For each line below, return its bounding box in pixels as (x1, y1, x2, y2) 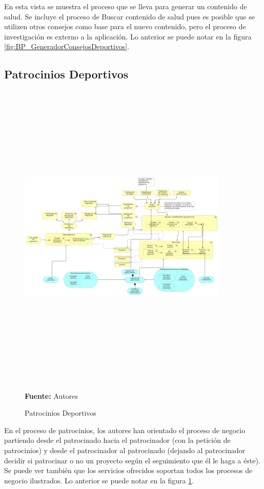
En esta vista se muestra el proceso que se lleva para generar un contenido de (4, 1, 247, 11)
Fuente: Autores (25, 390, 78, 401)
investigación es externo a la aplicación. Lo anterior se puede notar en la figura (4, 31, 252, 42)
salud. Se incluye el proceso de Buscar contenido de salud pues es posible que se (4, 11, 255, 22)
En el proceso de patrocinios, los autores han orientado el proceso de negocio (4, 424, 246, 435)
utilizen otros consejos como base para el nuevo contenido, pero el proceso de (4, 21, 246, 32)
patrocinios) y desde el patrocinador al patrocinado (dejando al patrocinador (4, 445, 246, 456)
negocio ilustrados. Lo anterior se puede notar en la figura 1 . (4, 475, 194, 485)
